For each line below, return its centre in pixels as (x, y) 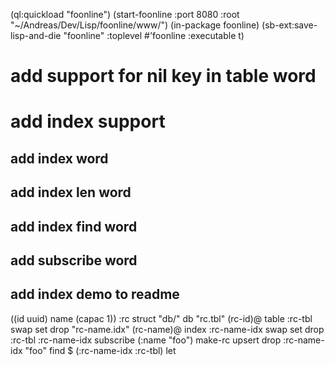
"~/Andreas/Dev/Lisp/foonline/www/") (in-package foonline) (135, 25)
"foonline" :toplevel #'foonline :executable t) (154, 35)
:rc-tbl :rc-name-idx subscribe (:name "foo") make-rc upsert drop (146, 340)
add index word (59, 158)
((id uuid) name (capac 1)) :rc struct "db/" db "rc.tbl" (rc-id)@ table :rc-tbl (161, 318)
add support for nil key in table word (163, 76)
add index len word (71, 192)
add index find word (74, 226)
